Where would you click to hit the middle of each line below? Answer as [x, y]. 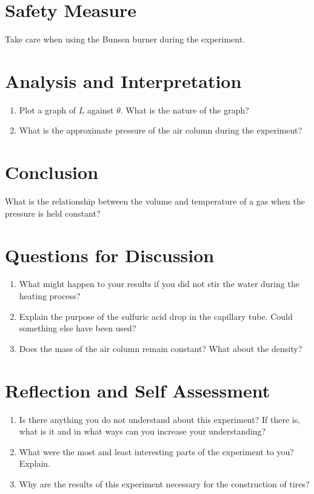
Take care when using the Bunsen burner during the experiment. [125, 39]
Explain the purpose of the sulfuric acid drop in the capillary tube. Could [156, 316]
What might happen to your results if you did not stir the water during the [159, 284]
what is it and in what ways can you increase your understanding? [142, 431]
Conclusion [52, 172]
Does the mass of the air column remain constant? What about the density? [161, 348]
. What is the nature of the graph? [185, 110]
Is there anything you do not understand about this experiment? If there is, [160, 419]
